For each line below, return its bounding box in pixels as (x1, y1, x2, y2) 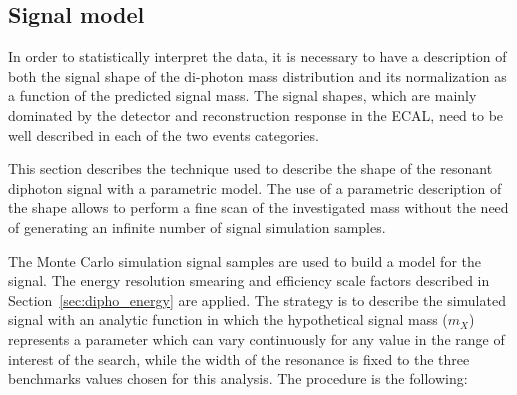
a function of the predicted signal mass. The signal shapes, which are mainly (8, 85, 477, 106)
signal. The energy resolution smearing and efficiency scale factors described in (8, 270, 490, 291)
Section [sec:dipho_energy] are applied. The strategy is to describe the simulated (8, 289, 506, 310)
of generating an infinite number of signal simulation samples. (8, 216, 386, 237)
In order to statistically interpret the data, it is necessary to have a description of (8, 46, 507, 67)
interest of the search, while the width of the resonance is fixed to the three (8, 348, 470, 369)
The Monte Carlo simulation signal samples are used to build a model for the (8, 250, 481, 271)
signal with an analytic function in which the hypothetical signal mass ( (8, 309, 448, 330)
